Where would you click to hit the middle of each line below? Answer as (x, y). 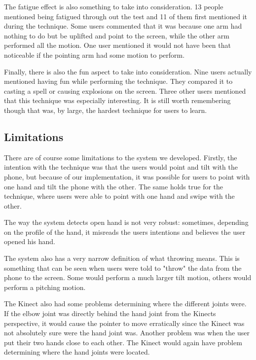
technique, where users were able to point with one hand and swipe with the (119, 196)
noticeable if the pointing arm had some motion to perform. (94, 54)
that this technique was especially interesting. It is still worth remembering (117, 100)
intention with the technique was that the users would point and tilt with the (121, 167)
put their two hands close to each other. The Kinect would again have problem (123, 342)
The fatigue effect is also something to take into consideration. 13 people (114, 6)
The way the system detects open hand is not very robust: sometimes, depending (126, 222)
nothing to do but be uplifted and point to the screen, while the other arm (117, 35)
